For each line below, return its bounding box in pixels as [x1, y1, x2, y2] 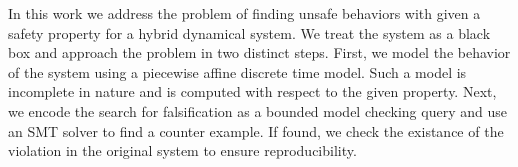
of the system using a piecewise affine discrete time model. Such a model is [8, 61, 467, 82]
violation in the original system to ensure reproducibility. [8, 140, 357, 161]
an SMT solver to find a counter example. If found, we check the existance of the [8, 120, 504, 141]
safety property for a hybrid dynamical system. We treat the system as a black [8, 22, 491, 43]
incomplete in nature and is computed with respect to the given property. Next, [8, 81, 497, 102]
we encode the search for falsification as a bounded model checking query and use [8, 100, 507, 121]
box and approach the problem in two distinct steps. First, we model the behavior [8, 42, 511, 63]
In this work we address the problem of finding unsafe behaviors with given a [8, 3, 481, 23]
